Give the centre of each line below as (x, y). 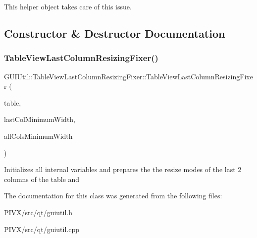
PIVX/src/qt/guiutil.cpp (42, 229)
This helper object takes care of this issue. (68, 6)
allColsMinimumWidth (38, 136)
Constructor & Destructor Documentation (115, 33)
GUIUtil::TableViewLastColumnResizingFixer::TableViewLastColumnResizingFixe (128, 76)
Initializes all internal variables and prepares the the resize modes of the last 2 (123, 169)
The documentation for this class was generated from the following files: (113, 196)
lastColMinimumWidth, (40, 119)
